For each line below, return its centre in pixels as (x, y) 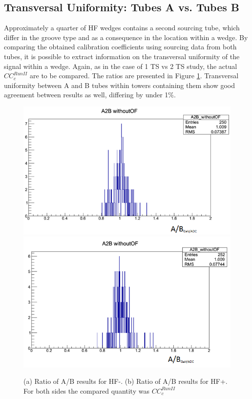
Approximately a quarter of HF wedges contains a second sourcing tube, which (122, 28)
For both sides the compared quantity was (86, 390)
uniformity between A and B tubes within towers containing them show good (120, 85)
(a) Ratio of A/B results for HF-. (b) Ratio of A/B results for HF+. (126, 381)
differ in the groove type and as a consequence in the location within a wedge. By (126, 37)
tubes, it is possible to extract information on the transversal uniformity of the (122, 56)
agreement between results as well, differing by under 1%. (90, 95)
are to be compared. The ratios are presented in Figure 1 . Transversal (134, 76)
